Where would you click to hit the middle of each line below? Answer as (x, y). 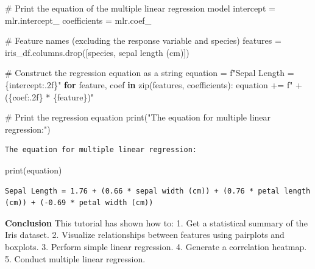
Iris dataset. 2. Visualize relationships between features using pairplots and (145, 235)
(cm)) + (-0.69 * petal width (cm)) (79, 203)
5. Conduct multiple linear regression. (75, 258)
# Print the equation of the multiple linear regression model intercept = (140, 8)
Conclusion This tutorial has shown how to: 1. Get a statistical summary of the (156, 222)
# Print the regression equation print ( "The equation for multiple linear (138, 117)
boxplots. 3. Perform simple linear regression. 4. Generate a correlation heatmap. (156, 246)
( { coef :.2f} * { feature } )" (50, 96)
